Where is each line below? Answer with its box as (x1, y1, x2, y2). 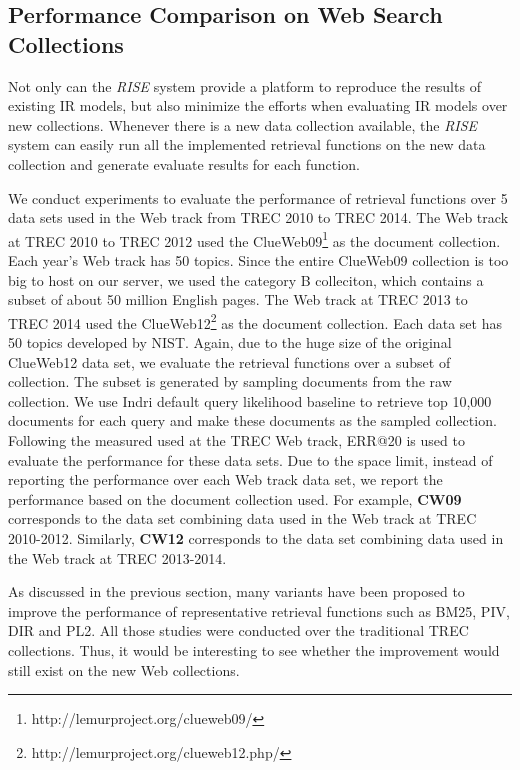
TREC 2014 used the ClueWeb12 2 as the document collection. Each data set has (8, 309, 502, 333)
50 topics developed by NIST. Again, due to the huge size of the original (8, 332, 452, 353)
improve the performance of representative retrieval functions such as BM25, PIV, (8, 600, 510, 621)
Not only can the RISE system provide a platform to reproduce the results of (8, 75, 481, 96)
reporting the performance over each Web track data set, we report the (8, 469, 443, 490)
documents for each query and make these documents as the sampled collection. (8, 410, 497, 431)
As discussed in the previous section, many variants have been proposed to (8, 581, 465, 602)
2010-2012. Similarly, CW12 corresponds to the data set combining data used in (8, 527, 504, 548)
